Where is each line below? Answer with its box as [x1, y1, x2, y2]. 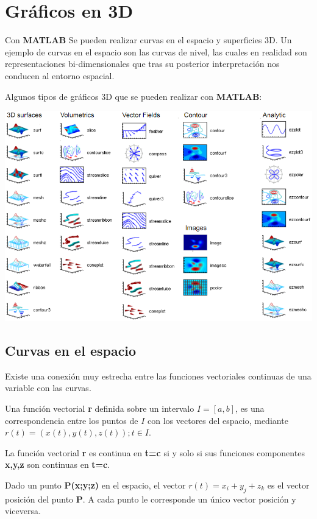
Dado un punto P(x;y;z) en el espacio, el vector [5, 478, 186, 491]
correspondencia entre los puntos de [5, 414, 138, 426]
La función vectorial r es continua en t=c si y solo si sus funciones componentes [5, 446, 305, 459]
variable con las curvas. [5, 381, 91, 394]
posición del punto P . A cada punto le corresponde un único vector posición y [5, 492, 296, 505]
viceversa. [5, 504, 41, 517]
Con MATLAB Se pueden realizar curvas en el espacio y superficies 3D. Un [5, 34, 292, 46]
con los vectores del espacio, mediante [148, 414, 288, 426]
